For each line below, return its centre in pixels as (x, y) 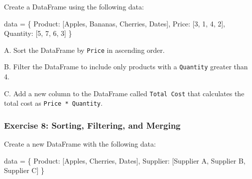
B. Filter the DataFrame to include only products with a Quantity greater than (126, 67)
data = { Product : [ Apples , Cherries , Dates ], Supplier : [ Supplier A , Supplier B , (125, 160)
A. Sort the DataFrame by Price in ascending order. (84, 50)
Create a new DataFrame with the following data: (80, 144)
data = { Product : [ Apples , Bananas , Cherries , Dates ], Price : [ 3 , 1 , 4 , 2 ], (115, 23)
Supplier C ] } (24, 170)
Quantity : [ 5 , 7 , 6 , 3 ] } (38, 33)
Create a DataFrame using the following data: (74, 6)
